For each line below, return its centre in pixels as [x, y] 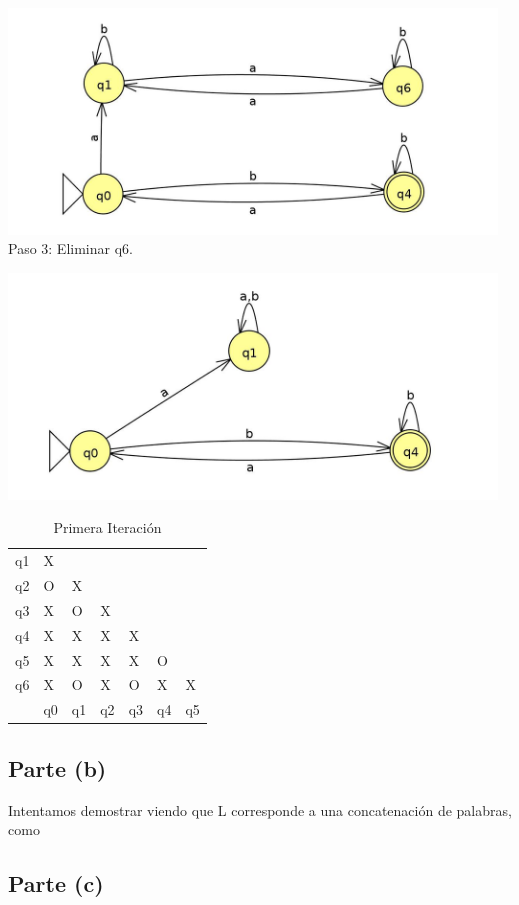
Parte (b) [57, 767]
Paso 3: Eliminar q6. [70, 248]
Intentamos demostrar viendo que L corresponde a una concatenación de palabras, [260, 809]
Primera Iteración [107, 527]
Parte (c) [56, 883]
